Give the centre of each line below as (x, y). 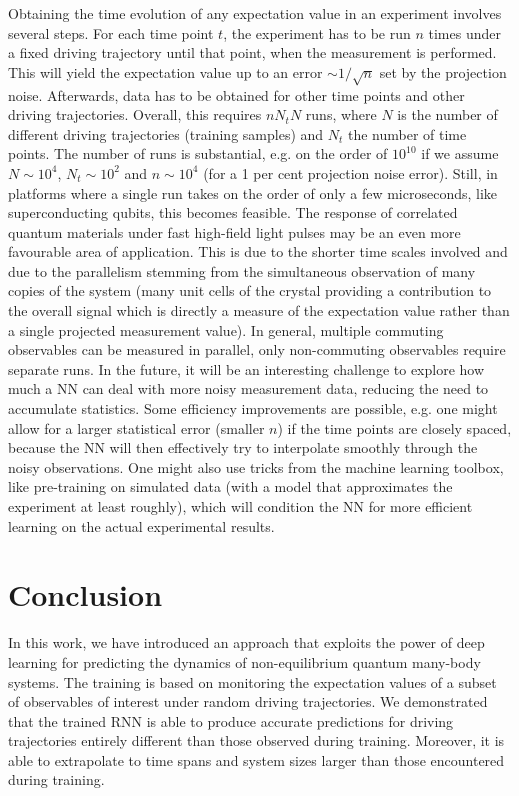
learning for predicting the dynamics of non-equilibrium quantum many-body (244, 661)
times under (464, 32)
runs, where (341, 114)
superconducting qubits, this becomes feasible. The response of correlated (233, 212)
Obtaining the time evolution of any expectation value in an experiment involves (255, 13)
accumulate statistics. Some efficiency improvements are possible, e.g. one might (253, 408)
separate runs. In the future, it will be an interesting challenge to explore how (246, 368)
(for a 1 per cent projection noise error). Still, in (350, 172)
